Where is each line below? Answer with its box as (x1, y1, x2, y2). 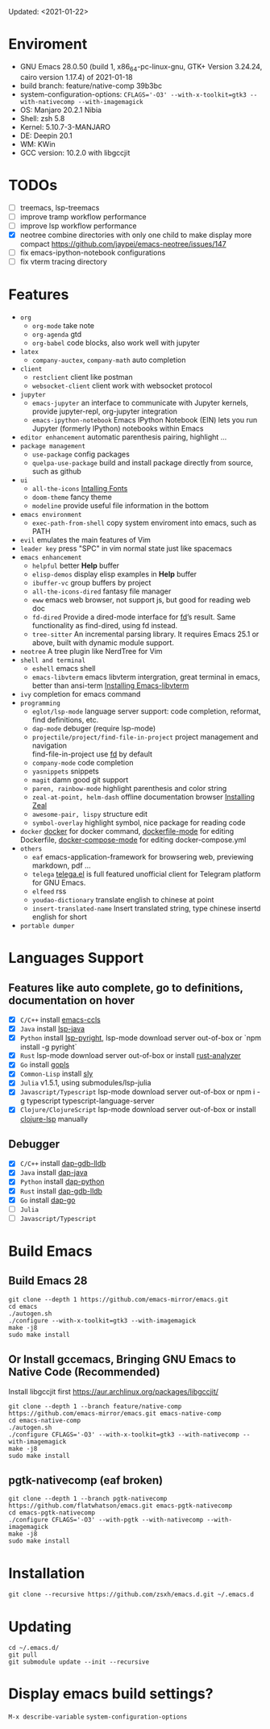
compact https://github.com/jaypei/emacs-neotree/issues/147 (19, 239, 227, 248)
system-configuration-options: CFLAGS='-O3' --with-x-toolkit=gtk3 (19, 89, 247, 99)
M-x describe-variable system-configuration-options (8, 1713, 188, 1721)
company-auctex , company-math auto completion (31, 355, 186, 365)
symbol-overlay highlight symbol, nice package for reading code (31, 818, 246, 827)
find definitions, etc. (31, 715, 99, 724)
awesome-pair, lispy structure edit (31, 809, 147, 819)
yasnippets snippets (31, 766, 99, 776)
